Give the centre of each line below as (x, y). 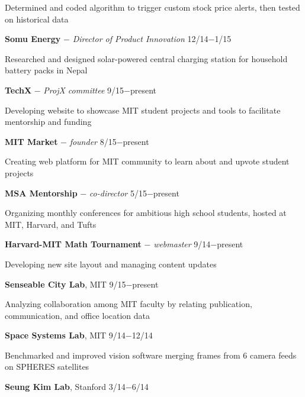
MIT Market (31, 141)
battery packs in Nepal (46, 70)
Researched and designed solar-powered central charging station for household (146, 58)
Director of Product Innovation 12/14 (140, 39)
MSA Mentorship (41, 193)
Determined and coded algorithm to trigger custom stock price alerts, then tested (152, 7)
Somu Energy (33, 39)
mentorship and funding (48, 122)
